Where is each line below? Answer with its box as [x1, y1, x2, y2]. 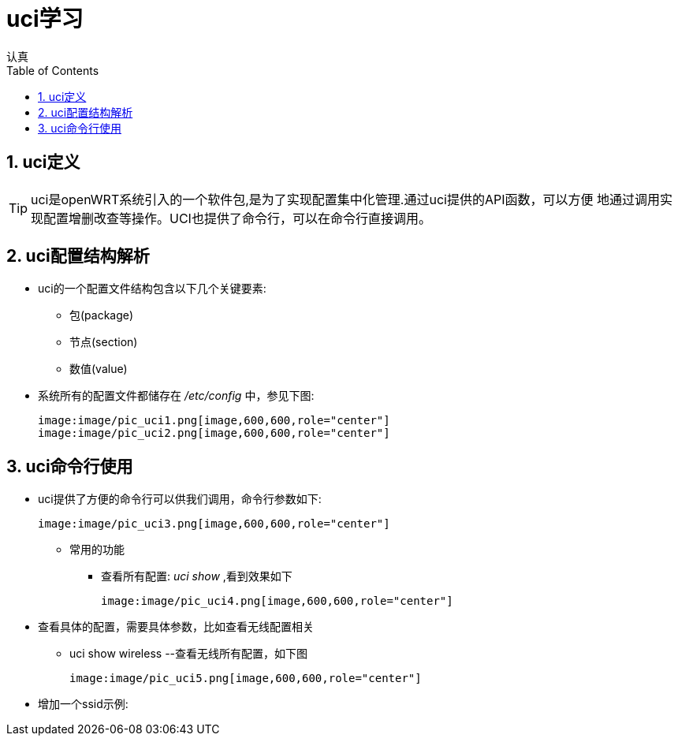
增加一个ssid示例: [38, 697, 129, 711]
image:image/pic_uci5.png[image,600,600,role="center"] [69, 672, 422, 685]
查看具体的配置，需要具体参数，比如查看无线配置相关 [38, 620, 314, 634]
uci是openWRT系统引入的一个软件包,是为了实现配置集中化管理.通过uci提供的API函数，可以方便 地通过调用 [31, 191, 660, 207]
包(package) [69, 308, 134, 323]
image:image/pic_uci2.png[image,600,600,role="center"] [38, 427, 390, 440]
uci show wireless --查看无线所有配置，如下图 [69, 647, 308, 661]
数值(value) [69, 362, 128, 376]
